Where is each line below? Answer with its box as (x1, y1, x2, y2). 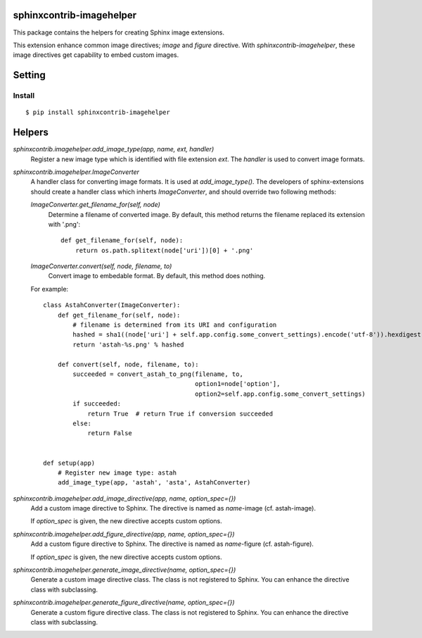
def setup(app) (43, 458, 96, 467)
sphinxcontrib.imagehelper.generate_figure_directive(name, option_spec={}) (13, 599, 235, 607)
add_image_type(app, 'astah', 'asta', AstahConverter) (57, 479, 251, 487)
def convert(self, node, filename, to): (57, 360, 200, 368)
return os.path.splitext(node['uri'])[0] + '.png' (75, 246, 254, 254)
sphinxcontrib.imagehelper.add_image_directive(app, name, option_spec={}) (13, 494, 236, 503)
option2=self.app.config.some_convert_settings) (194, 389, 366, 398)
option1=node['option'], (194, 380, 281, 388)
